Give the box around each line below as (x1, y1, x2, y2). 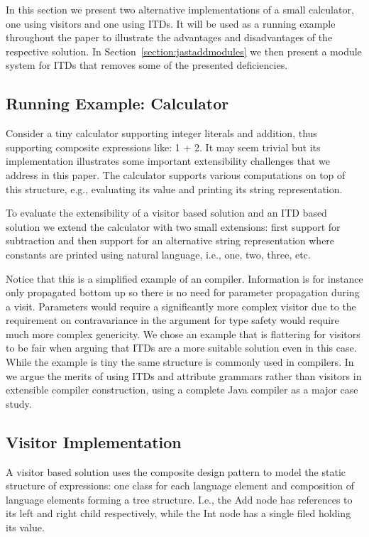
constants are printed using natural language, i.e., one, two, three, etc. (6, 246, 311, 261)
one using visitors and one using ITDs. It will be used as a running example (6, 16, 336, 31)
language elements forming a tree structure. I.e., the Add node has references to (6, 492, 353, 506)
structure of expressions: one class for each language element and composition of (6, 478, 355, 493)
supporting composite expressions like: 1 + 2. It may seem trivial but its (6, 139, 321, 154)
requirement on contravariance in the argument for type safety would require (6, 313, 339, 327)
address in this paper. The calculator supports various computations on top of (6, 167, 346, 182)
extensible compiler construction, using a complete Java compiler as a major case (6, 382, 358, 397)
